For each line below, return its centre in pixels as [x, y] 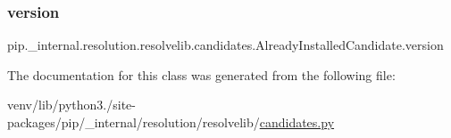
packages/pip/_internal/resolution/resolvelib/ [134, 122]
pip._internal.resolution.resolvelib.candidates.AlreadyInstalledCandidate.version [225, 45]
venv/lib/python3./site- [71, 105]
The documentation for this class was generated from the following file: [201, 74]
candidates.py [297, 122]
